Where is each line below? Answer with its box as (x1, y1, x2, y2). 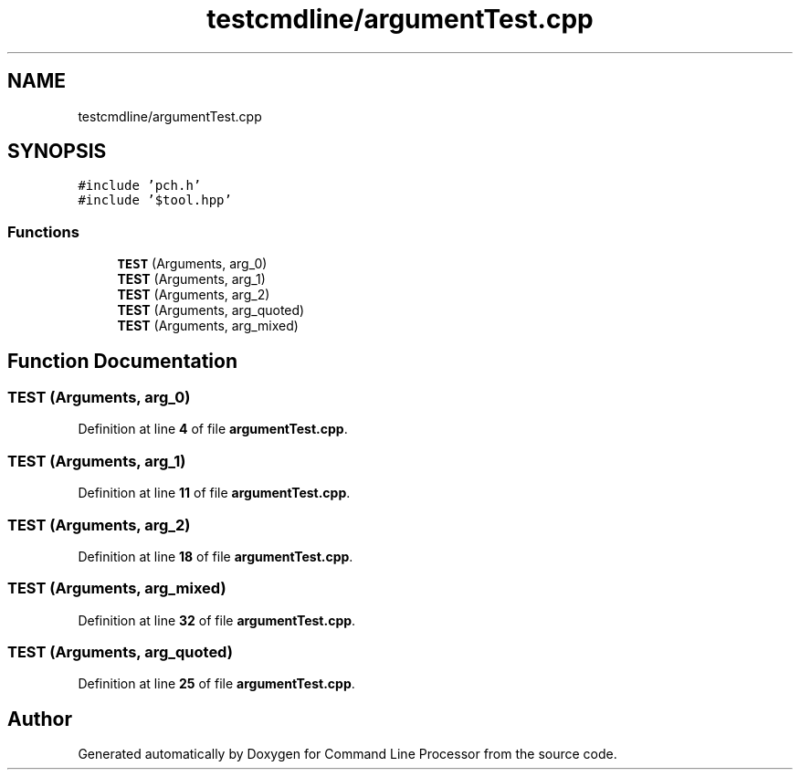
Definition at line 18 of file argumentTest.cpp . (78, 548, 353, 564)
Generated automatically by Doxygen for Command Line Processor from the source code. (78, 746, 617, 762)
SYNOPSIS (7, 140, 107, 163)
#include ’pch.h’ (78, 178, 202, 194)
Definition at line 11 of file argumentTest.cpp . (78, 485, 351, 501)
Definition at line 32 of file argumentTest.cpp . (78, 612, 356, 628)
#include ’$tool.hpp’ (78, 193, 232, 208)
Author (7, 707, 72, 730)
